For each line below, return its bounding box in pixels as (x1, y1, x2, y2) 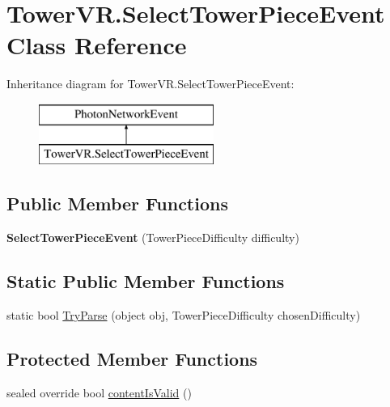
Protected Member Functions (6, 346, 258, 371)
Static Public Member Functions (6, 269, 285, 294)
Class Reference (6, 28, 187, 61)
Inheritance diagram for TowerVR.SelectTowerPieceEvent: (6, 75, 295, 92)
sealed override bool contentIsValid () (6, 384, 192, 401)
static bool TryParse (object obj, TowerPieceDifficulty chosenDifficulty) (6, 307, 361, 324)
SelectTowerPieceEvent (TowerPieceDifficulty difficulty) (6, 229, 299, 246)
